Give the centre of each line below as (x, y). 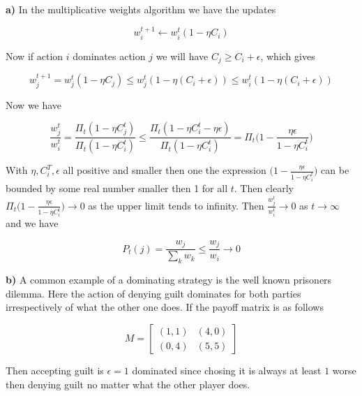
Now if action (35, 56)
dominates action (109, 56)
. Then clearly (264, 188)
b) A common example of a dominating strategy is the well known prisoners (169, 280)
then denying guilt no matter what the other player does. (128, 384)
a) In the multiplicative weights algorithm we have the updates (141, 9)
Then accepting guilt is (55, 371)
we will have (182, 56)
